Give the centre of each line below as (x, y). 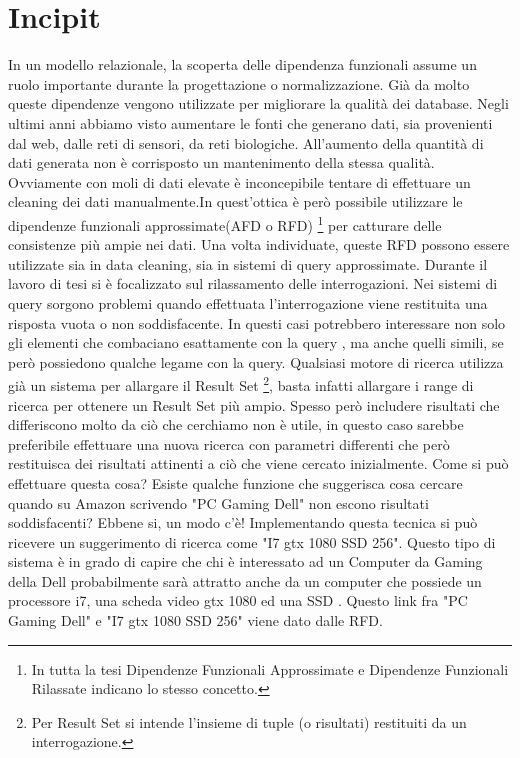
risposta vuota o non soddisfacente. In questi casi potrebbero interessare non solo (257, 322)
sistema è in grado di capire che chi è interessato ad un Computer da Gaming (245, 561)
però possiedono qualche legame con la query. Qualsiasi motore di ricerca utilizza (256, 361)
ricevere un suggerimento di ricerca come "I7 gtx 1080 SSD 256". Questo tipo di (252, 541)
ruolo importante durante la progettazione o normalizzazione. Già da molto (239, 83)
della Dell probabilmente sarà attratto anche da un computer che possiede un (245, 580)
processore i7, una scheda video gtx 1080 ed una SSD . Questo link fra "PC (238, 600)
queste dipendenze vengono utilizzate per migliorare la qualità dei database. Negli (258, 103)
